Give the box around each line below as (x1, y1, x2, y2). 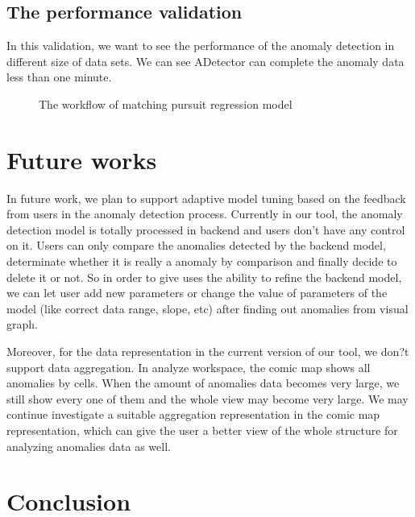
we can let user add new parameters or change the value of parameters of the (6, 284, 388, 301)
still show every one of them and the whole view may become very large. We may (6, 390, 409, 407)
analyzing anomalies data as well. (6, 437, 171, 454)
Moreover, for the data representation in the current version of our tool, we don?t (6, 343, 409, 360)
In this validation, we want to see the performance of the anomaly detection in (6, 37, 395, 54)
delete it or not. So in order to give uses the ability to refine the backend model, (6, 268, 402, 285)
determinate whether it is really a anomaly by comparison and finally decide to (6, 253, 397, 270)
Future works (6, 143, 157, 176)
